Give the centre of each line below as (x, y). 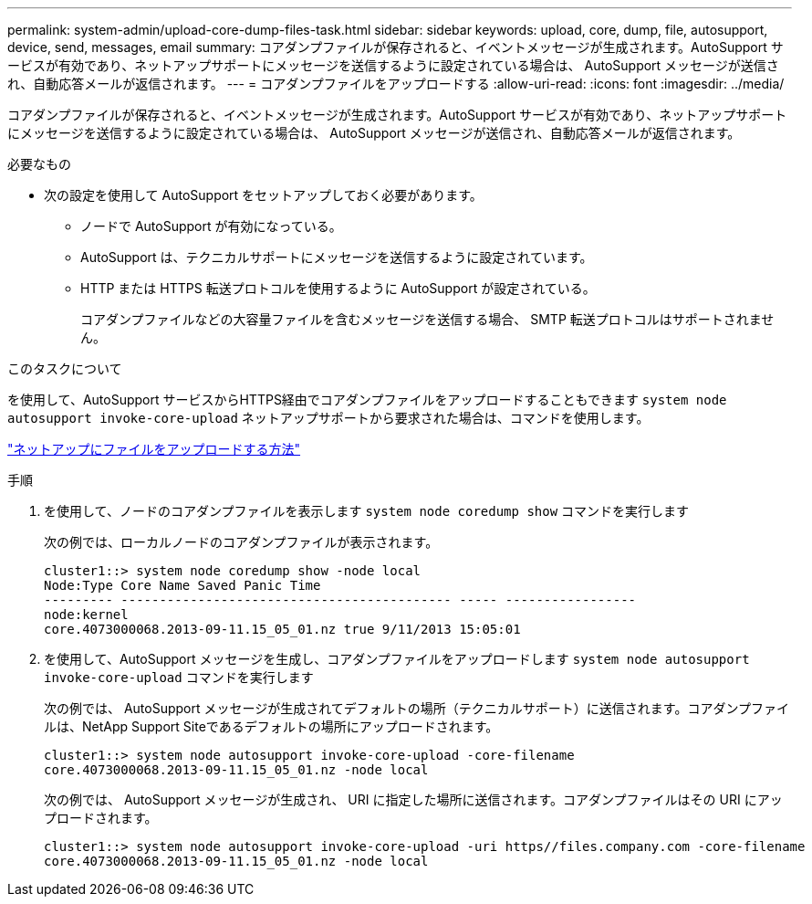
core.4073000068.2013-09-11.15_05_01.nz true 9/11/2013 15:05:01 (282, 629)
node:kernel (86, 615)
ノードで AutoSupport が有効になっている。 (211, 226)
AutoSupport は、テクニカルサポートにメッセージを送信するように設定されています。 (337, 257)
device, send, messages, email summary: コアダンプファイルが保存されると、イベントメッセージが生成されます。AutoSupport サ (396, 47)
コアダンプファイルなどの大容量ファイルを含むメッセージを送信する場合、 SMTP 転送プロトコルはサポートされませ (427, 319)
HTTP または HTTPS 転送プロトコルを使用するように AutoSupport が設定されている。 (338, 288)
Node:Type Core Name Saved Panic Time (182, 585)
